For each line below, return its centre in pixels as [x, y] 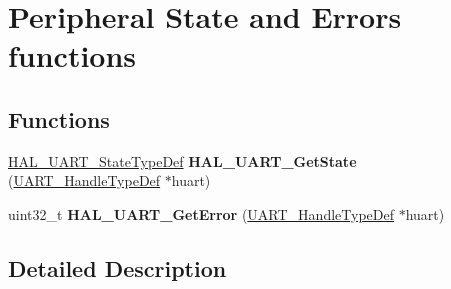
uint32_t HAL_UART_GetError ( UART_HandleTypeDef [201, 213]
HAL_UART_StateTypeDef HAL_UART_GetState [182, 160]
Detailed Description [117, 267]
